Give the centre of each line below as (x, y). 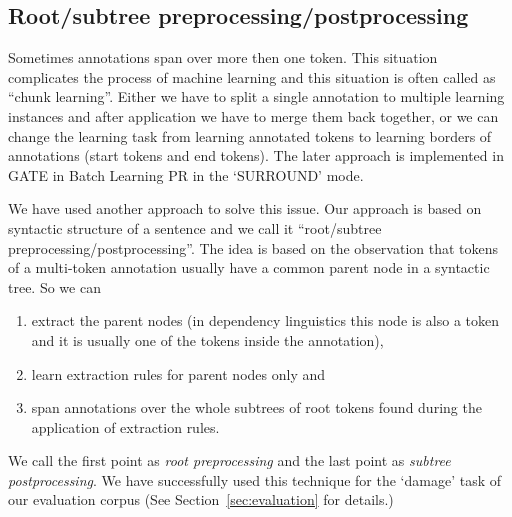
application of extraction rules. (125, 426)
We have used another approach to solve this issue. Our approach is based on (245, 208)
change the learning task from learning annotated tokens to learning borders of (250, 135)
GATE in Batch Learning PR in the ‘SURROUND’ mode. (186, 174)
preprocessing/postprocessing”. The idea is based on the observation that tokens (253, 247)
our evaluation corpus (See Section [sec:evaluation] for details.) (201, 499)
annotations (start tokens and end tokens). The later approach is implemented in (256, 155)
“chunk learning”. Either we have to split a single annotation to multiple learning (256, 96)
